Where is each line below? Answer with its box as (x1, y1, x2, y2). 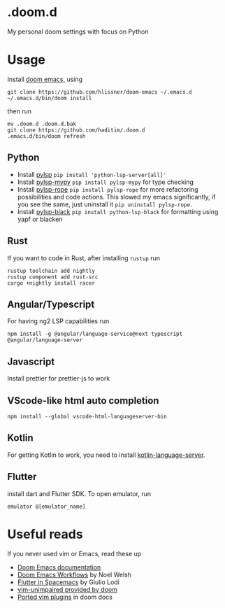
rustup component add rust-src (7, 274, 99, 281)
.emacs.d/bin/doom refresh (7, 132, 86, 140)
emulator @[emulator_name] (7, 503, 86, 510)
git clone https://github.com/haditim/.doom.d (7, 127, 145, 134)
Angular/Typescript (7, 298, 95, 310)
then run (7, 106, 32, 115)
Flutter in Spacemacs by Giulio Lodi (17, 578, 120, 586)
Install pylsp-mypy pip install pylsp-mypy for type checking (17, 178, 194, 186)
